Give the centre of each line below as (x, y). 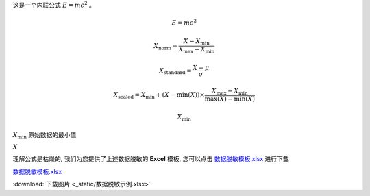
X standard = (175, 71)
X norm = (166, 47)
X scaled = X (129, 96)
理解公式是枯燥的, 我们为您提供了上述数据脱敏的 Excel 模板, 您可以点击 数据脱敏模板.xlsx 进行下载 (151, 159)
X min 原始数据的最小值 (45, 136)
